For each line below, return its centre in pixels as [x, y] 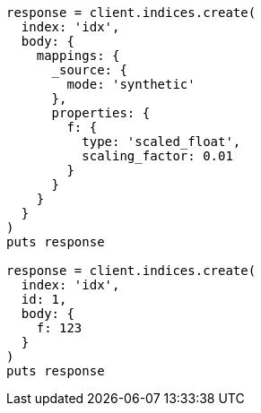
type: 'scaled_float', [161, 142]
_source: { [89, 70]
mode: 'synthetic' [131, 84]
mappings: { [78, 56]
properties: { [101, 113]
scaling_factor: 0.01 [157, 156]
